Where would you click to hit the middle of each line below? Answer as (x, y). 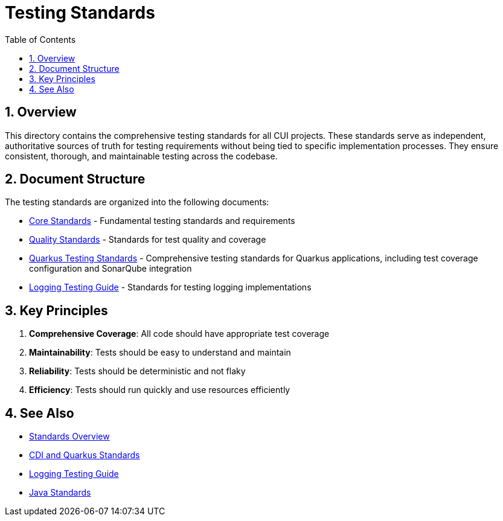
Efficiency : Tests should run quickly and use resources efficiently (160, 390)
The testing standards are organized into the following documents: (137, 202)
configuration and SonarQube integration (111, 269)
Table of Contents (40, 39)
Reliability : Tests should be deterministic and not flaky (137, 371)
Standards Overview (69, 436)
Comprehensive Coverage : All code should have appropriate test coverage (179, 334)
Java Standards (60, 493)
